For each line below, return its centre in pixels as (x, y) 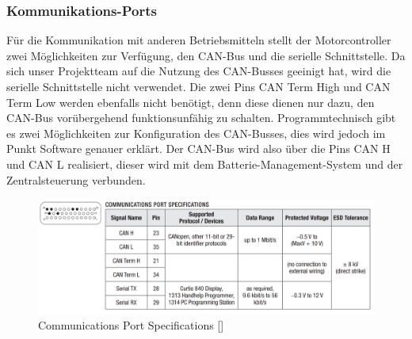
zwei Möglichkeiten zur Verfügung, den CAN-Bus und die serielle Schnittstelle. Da (206, 55)
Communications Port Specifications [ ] (131, 324)
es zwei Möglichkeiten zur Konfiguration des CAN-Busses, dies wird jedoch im (196, 133)
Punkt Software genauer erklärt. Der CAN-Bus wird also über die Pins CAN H (198, 149)
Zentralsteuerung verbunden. (76, 179)
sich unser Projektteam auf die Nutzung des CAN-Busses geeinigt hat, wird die (199, 71)
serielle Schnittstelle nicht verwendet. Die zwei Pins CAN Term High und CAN (198, 86)
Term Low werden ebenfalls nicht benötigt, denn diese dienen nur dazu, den (191, 102)
